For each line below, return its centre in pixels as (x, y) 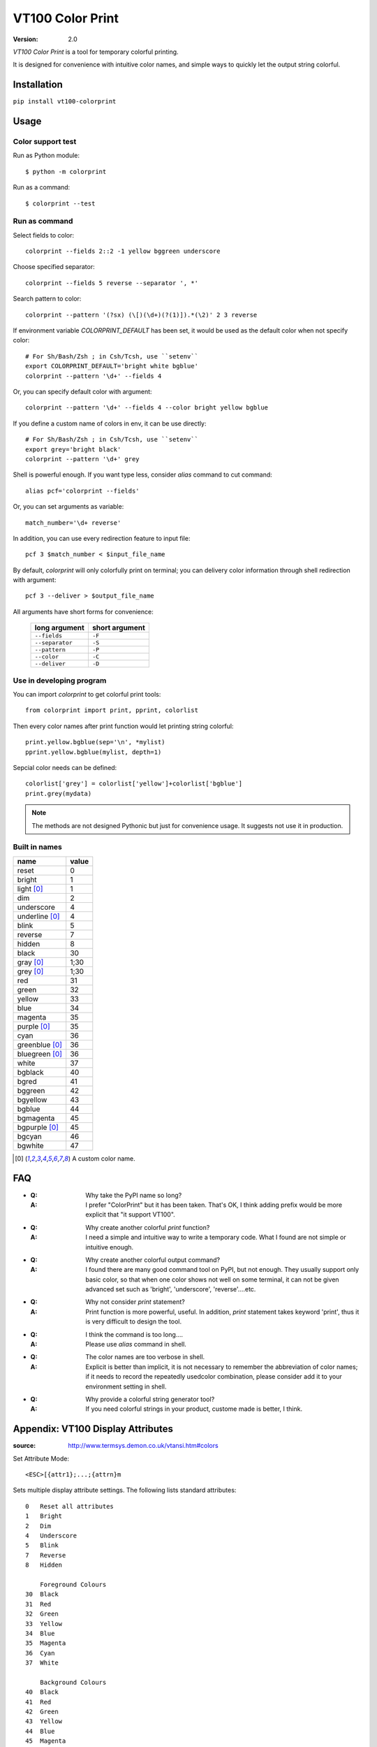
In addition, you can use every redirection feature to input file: (102, 538)
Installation (38, 85)
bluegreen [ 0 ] (40, 1054)
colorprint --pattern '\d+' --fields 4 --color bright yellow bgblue (147, 408)
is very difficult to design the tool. (134, 1321)
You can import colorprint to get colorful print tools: (87, 694)
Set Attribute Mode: (41, 1458)
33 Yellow (44, 1624)
